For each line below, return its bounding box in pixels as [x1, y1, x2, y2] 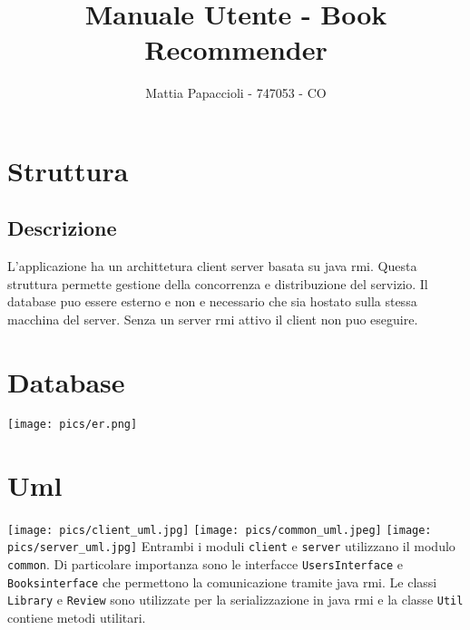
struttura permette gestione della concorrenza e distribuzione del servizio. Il [7, 274, 428, 293]
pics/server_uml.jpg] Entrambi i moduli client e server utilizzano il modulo [7, 537, 455, 556]
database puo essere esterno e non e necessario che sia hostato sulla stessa [7, 292, 417, 311]
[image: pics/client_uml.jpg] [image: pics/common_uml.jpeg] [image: [7, 523, 432, 537]
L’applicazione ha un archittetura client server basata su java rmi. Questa [7, 257, 417, 276]
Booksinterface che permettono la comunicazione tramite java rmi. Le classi [7, 572, 437, 591]
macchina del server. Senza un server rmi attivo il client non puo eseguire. [7, 310, 418, 329]
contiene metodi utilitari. [7, 607, 146, 626]
